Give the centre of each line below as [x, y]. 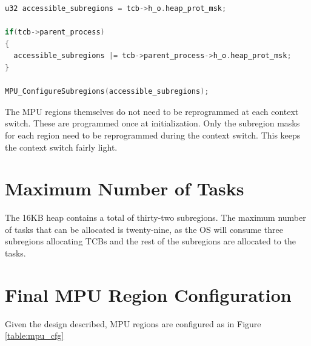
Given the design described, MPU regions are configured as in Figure [133, 323]
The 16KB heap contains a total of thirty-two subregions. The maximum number [155, 217]
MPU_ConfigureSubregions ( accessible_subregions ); [107, 92]
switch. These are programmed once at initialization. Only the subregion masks [152, 123]
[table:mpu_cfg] [35, 335]
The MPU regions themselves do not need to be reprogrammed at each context [152, 111]
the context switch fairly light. [61, 147]
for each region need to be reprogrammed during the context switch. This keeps [153, 135]
